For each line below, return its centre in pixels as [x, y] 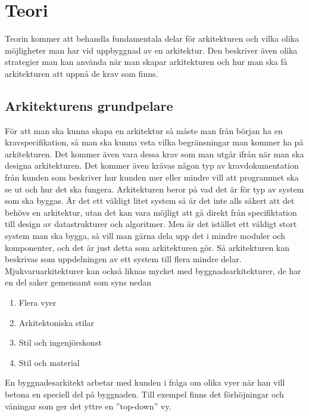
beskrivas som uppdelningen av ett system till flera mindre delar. [123, 259]
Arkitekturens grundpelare [89, 105]
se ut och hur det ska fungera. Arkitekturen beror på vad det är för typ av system [154, 189]
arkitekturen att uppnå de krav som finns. [82, 73]
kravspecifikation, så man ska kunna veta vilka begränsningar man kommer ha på [154, 142]
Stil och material [49, 362]
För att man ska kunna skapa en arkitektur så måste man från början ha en [144, 130]
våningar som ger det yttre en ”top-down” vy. [88, 406]
